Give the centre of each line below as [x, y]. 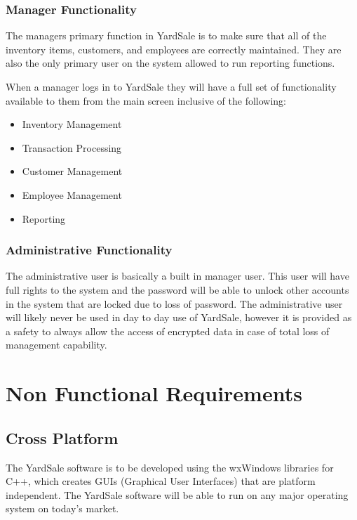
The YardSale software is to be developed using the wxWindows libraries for [170, 467]
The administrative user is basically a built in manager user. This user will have [177, 276]
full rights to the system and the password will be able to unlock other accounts [177, 289]
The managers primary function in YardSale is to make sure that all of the [166, 35]
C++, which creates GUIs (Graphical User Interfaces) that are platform [161, 481]
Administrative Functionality [89, 250]
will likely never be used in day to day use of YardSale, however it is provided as [179, 317]
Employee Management [72, 194]
